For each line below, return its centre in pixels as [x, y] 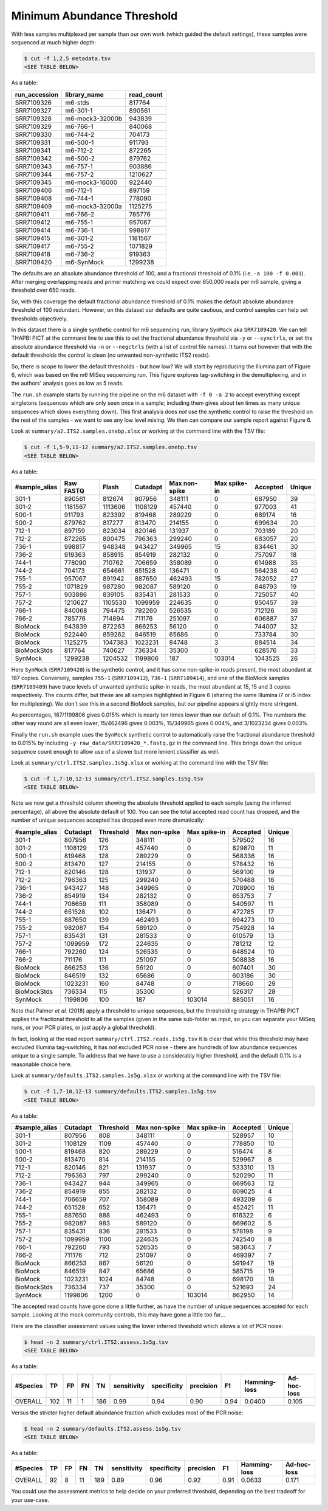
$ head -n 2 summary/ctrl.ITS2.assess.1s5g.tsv [96, 1342]
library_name [84, 94]
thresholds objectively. [39, 318]
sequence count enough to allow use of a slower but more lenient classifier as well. [115, 751]
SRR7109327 [33, 111]
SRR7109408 [33, 198]
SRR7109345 [33, 182]
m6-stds [77, 102]
